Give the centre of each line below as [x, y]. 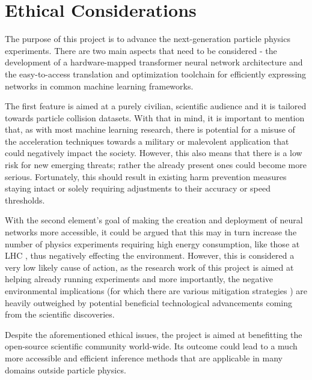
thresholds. [25, 200]
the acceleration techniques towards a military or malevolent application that [147, 141]
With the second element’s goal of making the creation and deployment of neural [154, 220]
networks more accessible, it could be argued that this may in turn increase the [151, 232]
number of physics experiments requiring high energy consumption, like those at [152, 243]
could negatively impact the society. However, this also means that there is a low [154, 153]
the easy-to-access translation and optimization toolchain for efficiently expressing [156, 74]
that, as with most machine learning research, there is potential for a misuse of [150, 129]
